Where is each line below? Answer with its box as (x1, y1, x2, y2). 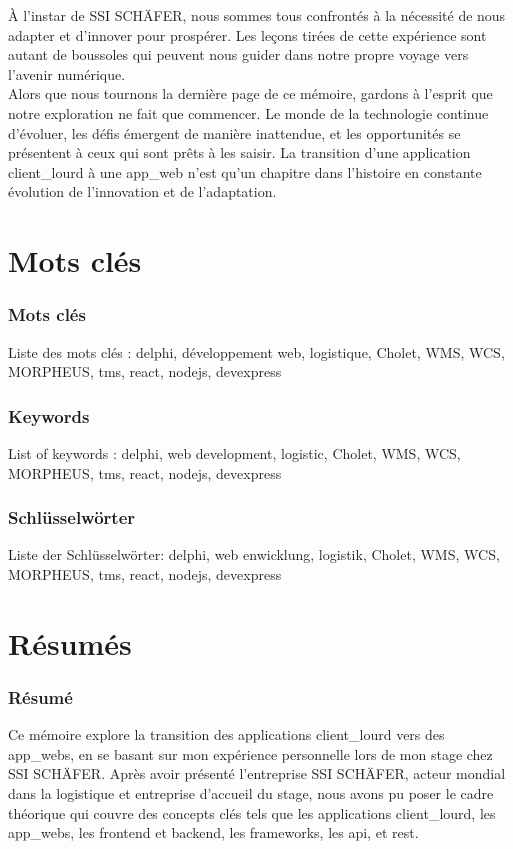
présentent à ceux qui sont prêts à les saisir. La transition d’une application (8, 142, 471, 163)
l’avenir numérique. (8, 63, 126, 84)
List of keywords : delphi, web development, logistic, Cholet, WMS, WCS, (8, 442, 461, 463)
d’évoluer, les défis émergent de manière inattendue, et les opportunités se (8, 122, 461, 143)
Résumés (8, 622, 132, 663)
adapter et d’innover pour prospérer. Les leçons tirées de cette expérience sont (8, 24, 487, 45)
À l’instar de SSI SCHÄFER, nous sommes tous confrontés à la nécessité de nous (8, 5, 506, 25)
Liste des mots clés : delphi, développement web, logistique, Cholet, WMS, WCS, (8, 341, 505, 362)
